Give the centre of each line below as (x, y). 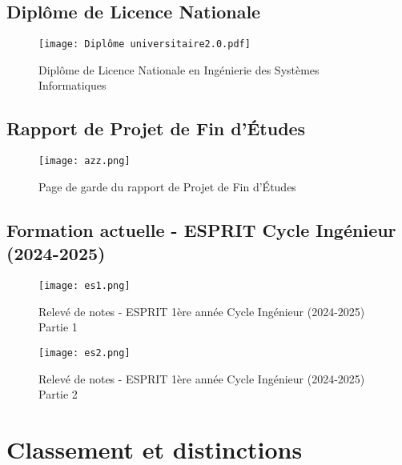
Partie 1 (58, 327)
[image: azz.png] (84, 161)
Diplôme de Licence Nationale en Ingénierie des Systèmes (179, 69)
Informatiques (72, 85)
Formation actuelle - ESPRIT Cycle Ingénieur (201, 229)
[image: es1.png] (84, 286)
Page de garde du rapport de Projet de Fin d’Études (167, 186)
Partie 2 (58, 394)
